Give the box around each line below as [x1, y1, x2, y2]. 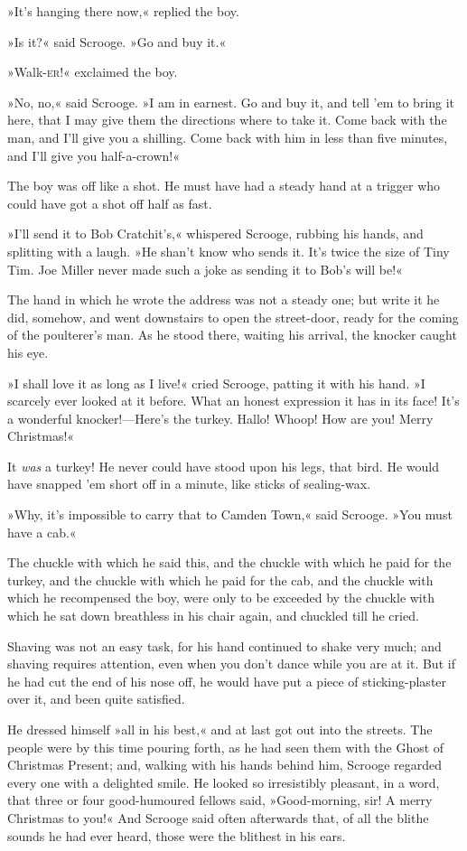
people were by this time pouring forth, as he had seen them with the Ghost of [7, 737, 444, 756]
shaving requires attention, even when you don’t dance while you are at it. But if [7, 654, 455, 673]
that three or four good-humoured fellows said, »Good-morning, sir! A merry [7, 790, 433, 809]
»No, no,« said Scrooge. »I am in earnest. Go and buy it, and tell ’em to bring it [7, 92, 455, 111]
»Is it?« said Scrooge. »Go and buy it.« [7, 32, 227, 51]
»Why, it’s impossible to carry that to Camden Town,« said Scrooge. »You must [7, 505, 453, 524]
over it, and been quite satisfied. [7, 689, 185, 708]
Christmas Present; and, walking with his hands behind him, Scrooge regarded [7, 755, 443, 774]
